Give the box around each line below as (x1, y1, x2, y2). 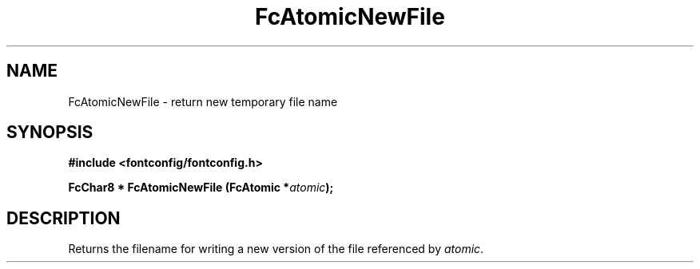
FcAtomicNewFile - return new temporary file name (68, 94, 338, 109)
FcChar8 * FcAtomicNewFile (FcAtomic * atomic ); (68, 180, 334, 195)
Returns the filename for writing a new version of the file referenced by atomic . (68, 242, 484, 256)
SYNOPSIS (6, 122, 93, 143)
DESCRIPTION (6, 208, 121, 228)
